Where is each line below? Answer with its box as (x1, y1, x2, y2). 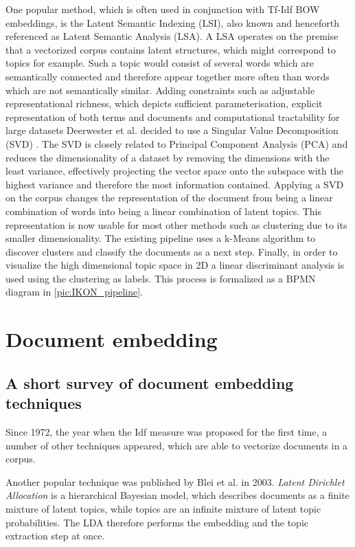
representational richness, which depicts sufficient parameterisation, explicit (5, 96, 323, 111)
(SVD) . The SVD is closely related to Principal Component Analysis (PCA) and (5, 136, 348, 150)
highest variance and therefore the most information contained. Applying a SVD (5, 177, 344, 191)
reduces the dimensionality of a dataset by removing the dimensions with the (5, 150, 330, 164)
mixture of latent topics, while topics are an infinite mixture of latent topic (5, 502, 321, 515)
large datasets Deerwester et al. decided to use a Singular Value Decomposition (5, 123, 339, 137)
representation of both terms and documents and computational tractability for (5, 109, 340, 124)
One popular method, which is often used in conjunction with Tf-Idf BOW (5, 2, 320, 16)
